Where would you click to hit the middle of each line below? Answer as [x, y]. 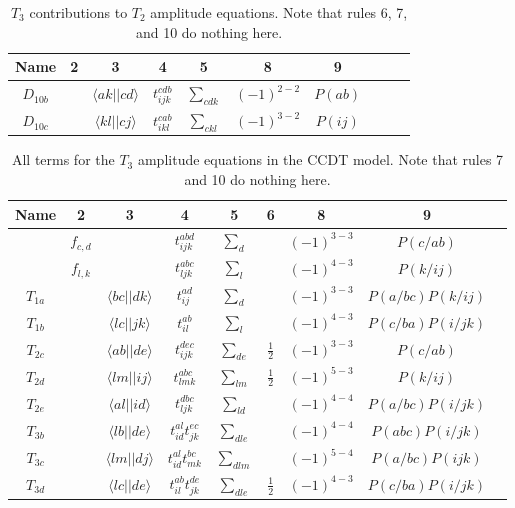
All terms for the [63, 159]
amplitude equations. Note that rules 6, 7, [279, 12]
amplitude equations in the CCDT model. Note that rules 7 [320, 159]
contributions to [78, 12]
